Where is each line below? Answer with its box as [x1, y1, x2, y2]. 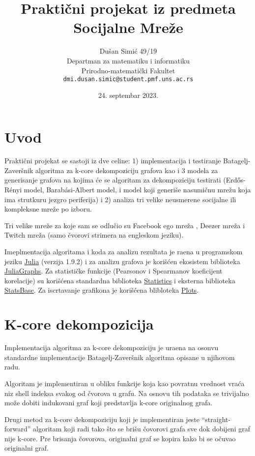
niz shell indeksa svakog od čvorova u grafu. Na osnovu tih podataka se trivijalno [4, 388, 249, 398]
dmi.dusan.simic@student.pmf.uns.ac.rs [63, 76, 194, 83]
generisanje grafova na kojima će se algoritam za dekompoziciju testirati [4, 175, 221, 185]
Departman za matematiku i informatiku [67, 55, 190, 65]
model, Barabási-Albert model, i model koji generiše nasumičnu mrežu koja [24, 184, 251, 195]
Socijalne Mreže [73, 17, 183, 37]
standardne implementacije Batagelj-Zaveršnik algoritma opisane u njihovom [4, 352, 235, 362]
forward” [4, 424, 31, 434]
